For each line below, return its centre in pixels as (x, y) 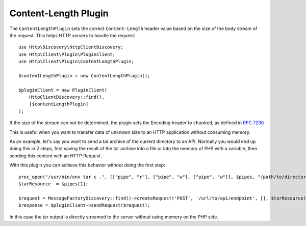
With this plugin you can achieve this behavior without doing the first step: (87, 165)
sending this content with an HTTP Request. (56, 156)
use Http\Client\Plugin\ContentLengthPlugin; (76, 62)
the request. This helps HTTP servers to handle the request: (72, 35)
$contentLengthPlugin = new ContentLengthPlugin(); (84, 76)
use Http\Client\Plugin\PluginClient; (67, 54)
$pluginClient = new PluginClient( (63, 90)
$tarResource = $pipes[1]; (54, 184)
